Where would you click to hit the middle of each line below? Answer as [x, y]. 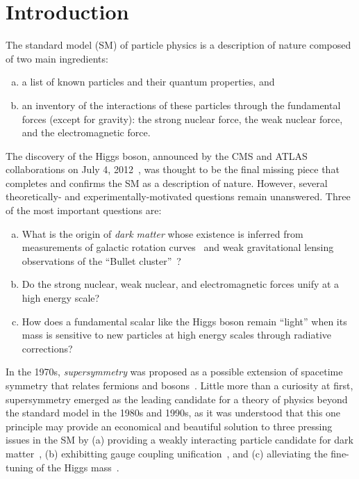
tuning [19, 467]
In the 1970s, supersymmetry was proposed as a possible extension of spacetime [174, 372]
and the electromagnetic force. [86, 132]
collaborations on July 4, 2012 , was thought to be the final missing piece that [173, 169]
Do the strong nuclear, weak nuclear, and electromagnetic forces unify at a [181, 284]
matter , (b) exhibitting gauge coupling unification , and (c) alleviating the [167, 453]
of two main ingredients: [57, 58]
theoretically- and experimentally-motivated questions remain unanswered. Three [178, 196]
